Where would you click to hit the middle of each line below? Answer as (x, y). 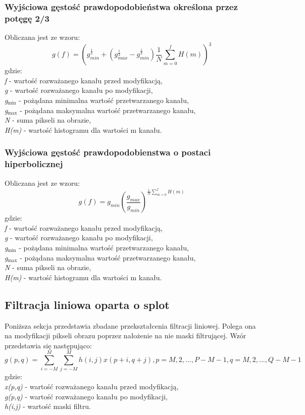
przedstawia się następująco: (48, 345)
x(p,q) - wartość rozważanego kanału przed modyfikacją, (92, 386)
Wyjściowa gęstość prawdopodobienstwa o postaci (108, 152)
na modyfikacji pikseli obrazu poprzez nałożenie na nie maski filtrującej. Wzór (125, 335)
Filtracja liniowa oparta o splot (87, 304)
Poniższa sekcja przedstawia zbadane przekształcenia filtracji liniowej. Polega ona (130, 325)
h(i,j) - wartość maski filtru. (48, 406)
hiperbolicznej (34, 164)
